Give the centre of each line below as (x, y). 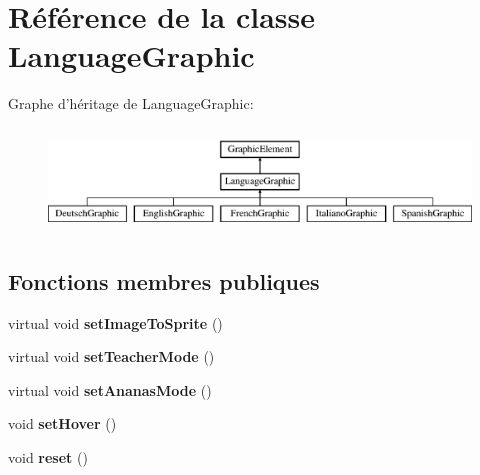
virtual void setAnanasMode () (110, 389)
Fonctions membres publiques (164, 280)
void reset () (48, 457)
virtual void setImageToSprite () (115, 322)
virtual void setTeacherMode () (111, 356)
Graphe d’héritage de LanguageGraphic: (131, 103)
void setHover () (62, 423)
